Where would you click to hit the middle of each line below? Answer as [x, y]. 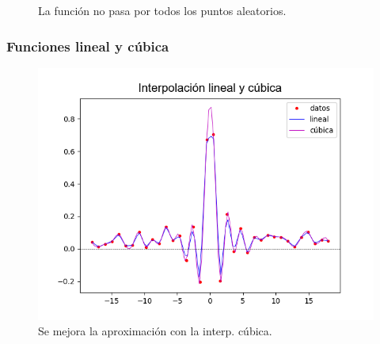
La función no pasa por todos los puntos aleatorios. [162, 10]
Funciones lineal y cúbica [88, 46]
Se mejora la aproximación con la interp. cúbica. [155, 331]
